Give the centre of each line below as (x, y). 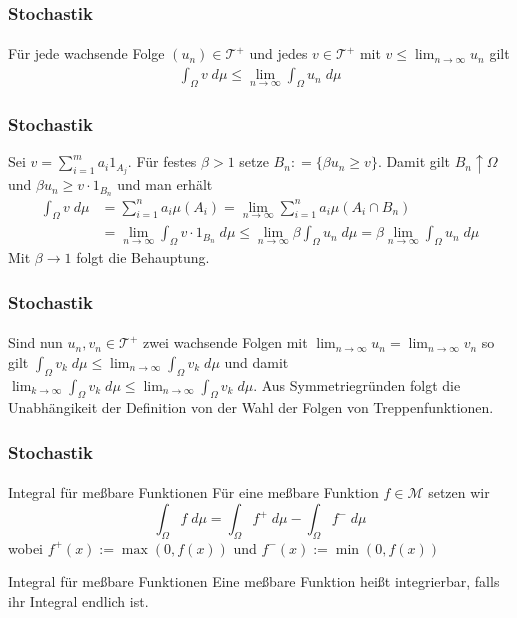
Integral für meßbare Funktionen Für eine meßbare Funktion (193, 492)
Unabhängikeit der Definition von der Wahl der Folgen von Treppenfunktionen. (251, 407)
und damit (256, 361)
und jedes (278, 53)
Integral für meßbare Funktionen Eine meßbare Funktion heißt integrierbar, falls (254, 581)
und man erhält (165, 184)
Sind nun (35, 342)
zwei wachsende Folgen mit (225, 342)
